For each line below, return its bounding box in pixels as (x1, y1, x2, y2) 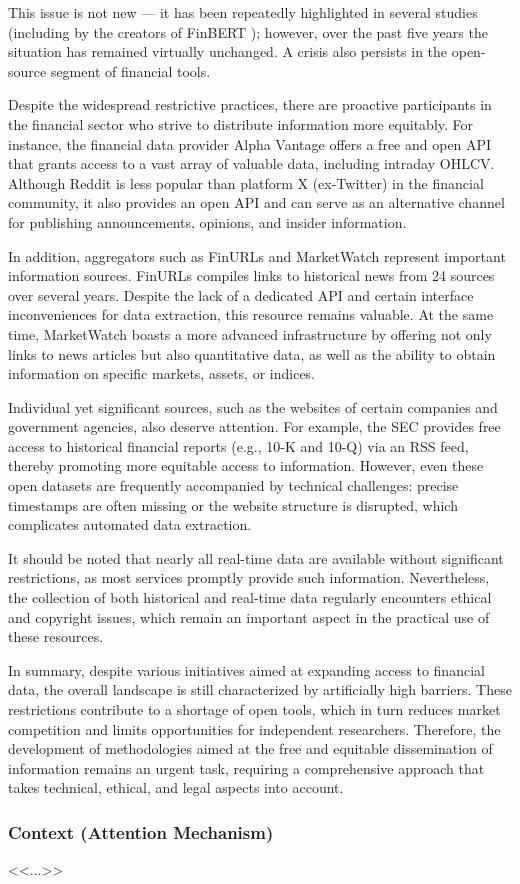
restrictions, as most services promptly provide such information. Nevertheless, (8, 567, 490, 588)
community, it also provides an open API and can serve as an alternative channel (8, 192, 505, 213)
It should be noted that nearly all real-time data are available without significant (8, 547, 504, 568)
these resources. (8, 626, 104, 647)
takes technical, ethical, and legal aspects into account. (8, 777, 344, 798)
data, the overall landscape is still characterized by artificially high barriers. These (8, 679, 512, 700)
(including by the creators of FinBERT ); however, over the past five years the (8, 21, 488, 42)
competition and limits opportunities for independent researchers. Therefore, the (8, 718, 501, 739)
